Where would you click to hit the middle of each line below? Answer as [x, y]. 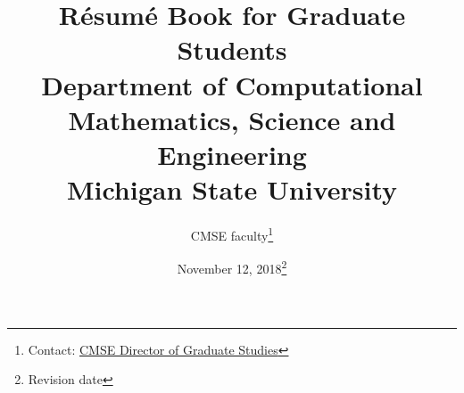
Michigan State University [232, 189]
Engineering [232, 154]
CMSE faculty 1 [232, 234]
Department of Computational [232, 84]
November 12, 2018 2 [232, 267]
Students [232, 49]
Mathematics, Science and [232, 119]
